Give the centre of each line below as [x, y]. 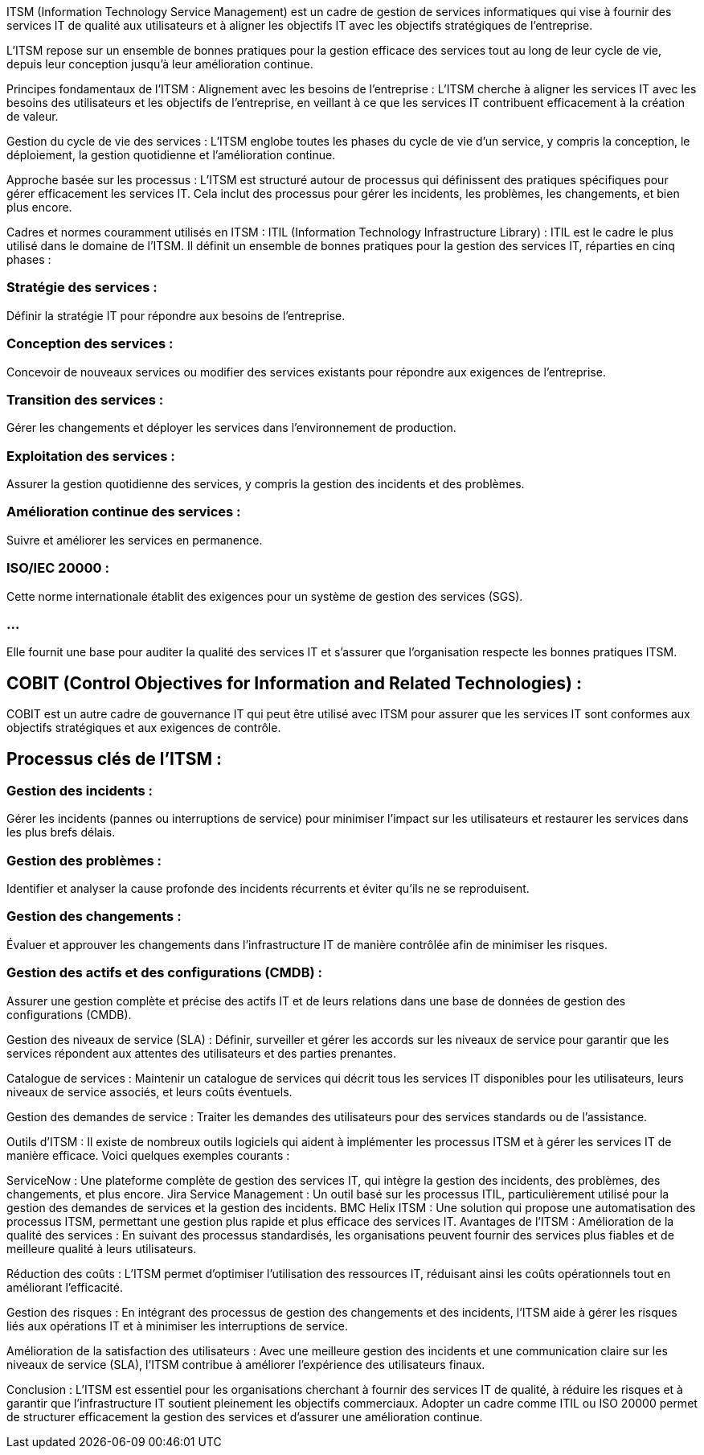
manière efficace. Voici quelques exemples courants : [148, 1155]
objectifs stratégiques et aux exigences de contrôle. [144, 728]
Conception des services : [90, 344]
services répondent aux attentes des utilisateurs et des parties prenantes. [202, 1053]
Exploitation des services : [91, 456]
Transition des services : [85, 399]
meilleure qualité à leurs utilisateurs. [102, 1248]
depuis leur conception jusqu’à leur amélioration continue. [160, 64]
